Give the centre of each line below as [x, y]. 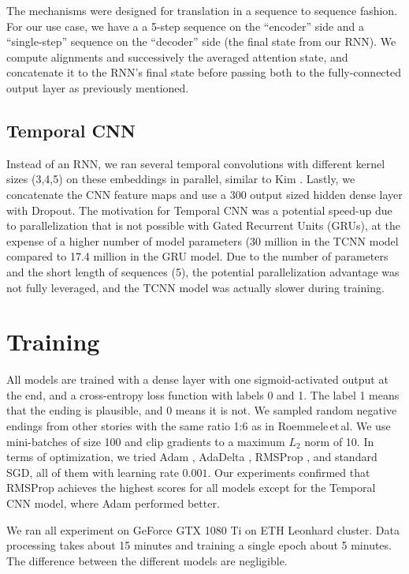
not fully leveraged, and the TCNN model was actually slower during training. [195, 287]
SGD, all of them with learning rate [93, 472]
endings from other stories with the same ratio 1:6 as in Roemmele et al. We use [199, 426]
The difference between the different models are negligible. [147, 560]
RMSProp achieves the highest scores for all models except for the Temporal [191, 488]
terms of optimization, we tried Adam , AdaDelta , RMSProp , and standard [192, 457]
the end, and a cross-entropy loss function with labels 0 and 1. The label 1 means [203, 394]
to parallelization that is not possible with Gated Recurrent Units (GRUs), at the [204, 225]
